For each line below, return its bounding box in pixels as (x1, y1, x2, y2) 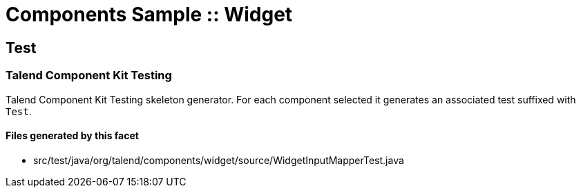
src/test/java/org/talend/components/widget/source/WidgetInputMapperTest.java (33, 154, 404, 166)
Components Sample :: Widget (6, 3, 293, 26)
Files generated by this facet (6, 130, 139, 142)
